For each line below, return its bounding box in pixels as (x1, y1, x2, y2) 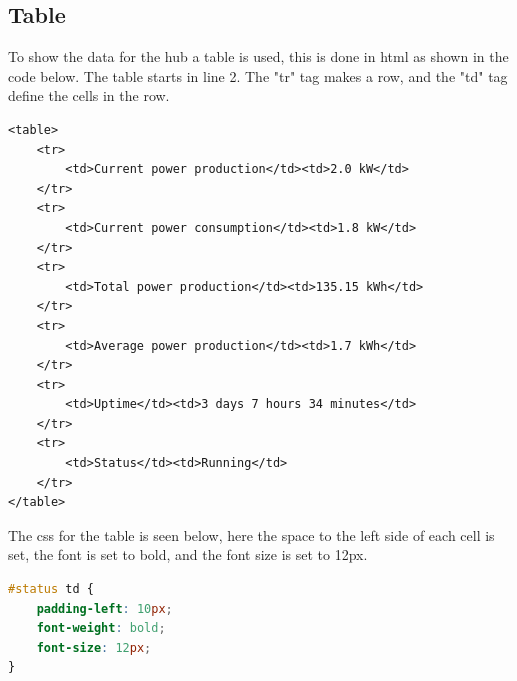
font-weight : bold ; (36, 621, 166, 636)
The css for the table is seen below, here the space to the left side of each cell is (8, 524, 495, 545)
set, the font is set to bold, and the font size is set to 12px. (8, 544, 368, 565)
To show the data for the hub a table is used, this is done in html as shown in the (8, 46, 509, 67)
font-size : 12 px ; (36, 640, 152, 655)
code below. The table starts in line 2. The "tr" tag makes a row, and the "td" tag (8, 65, 508, 86)
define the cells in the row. (8, 85, 170, 106)
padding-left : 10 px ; (36, 601, 173, 616)
